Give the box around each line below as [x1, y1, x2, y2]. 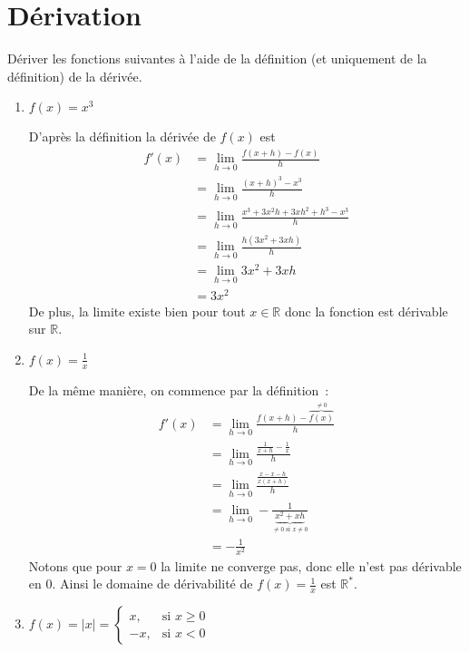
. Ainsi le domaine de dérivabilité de [52, 574, 253, 593]
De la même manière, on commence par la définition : [28, 380, 329, 399]
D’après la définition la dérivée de [28, 127, 216, 146]
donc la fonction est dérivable [284, 301, 448, 320]
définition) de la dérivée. [7, 66, 142, 85]
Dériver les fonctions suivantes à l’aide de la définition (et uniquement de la [7, 49, 427, 68]
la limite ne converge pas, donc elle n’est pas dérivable [161, 556, 462, 575]
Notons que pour [28, 556, 122, 575]
